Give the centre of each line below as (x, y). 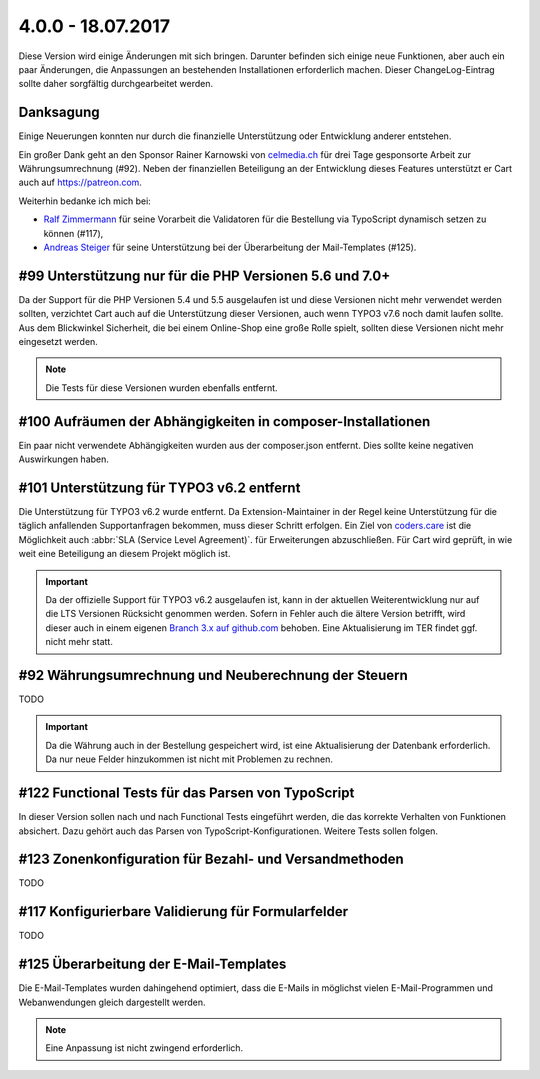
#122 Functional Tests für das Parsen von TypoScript (186, 793)
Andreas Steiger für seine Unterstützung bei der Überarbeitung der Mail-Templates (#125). (230, 247)
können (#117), (73, 233)
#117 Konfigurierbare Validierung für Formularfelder (183, 911)
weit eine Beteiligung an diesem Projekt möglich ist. (124, 554)
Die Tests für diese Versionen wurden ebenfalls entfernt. (162, 387)
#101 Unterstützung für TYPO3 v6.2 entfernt (159, 487)
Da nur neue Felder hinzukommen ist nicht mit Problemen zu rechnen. (189, 759)
